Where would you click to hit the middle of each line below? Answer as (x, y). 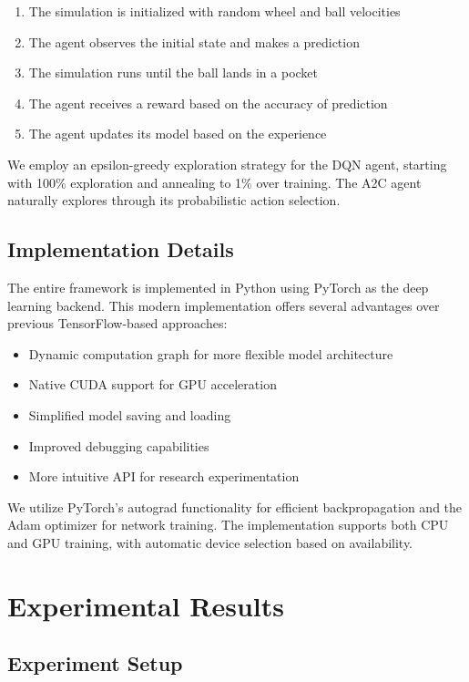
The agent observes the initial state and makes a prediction (194, 41)
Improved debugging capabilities (119, 445)
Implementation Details (121, 249)
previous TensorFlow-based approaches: (117, 323)
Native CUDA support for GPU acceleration (153, 384)
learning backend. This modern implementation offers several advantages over (224, 305)
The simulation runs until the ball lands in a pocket (173, 72)
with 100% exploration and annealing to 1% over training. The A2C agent (214, 182)
